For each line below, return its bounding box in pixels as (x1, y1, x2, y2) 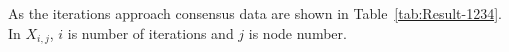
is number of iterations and (67, 22, 234, 43)
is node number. (248, 22, 347, 43)
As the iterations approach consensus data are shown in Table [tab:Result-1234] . (8, 3, 502, 23)
